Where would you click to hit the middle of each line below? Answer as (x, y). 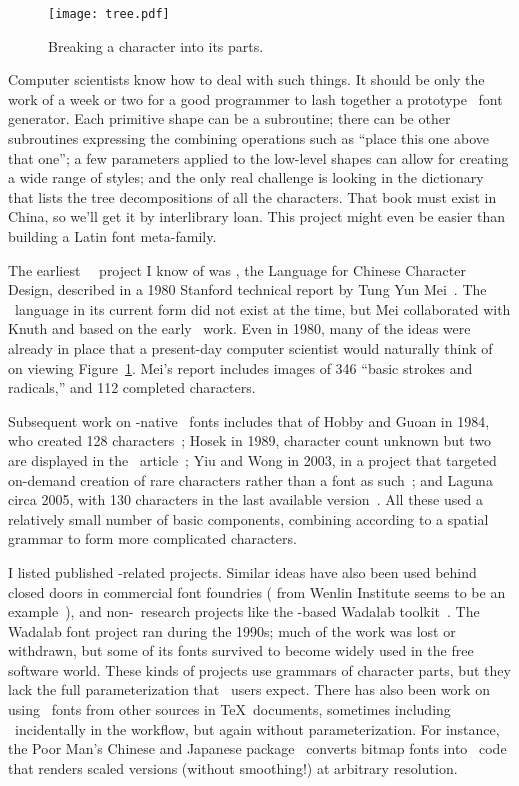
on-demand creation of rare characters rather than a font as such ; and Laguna (250, 479)
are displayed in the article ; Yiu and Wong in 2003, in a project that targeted (252, 459)
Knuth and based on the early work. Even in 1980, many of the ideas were (239, 328)
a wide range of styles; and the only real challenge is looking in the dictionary (246, 177)
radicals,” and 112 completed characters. (132, 387)
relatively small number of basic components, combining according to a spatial (248, 518)
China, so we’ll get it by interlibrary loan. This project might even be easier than (257, 216)
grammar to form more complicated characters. (152, 538)
